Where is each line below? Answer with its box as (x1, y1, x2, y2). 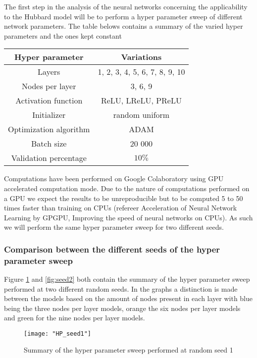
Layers (38, 66, 60, 78)
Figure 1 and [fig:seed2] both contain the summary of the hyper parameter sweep (4, 274, 250, 284)
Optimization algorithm (8, 123, 90, 135)
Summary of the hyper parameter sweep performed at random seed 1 (24, 344, 233, 355)
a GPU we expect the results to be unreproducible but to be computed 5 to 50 (4, 193, 243, 203)
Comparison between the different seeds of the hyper (4, 243, 220, 255)
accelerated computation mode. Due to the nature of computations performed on (4, 183, 250, 193)
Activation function (15, 95, 83, 106)
